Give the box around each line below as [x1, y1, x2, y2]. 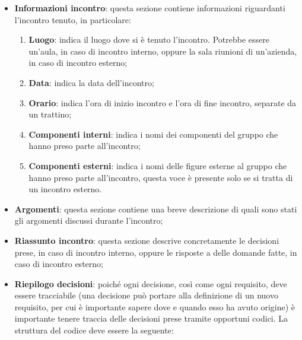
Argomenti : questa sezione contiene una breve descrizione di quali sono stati [14, 202, 297, 215]
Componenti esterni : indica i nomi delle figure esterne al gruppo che [28, 159, 287, 171]
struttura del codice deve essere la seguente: [14, 324, 174, 336]
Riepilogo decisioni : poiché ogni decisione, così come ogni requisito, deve [14, 277, 287, 290]
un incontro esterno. [28, 183, 102, 195]
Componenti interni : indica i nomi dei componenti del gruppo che [28, 128, 278, 140]
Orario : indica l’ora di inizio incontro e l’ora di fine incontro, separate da [28, 96, 297, 109]
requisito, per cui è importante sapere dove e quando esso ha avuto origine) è [14, 300, 295, 313]
